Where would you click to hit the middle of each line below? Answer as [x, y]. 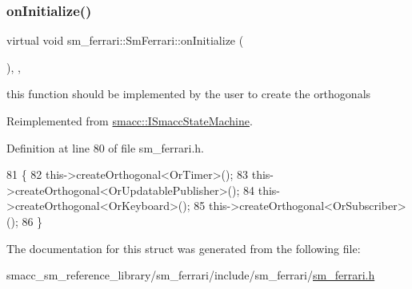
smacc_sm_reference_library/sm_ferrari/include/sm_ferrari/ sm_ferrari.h [191, 275]
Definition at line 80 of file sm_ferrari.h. [105, 147]
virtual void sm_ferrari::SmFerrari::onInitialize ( [125, 40]
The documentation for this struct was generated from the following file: [184, 248]
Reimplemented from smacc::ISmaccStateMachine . [130, 121]
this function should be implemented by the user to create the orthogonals [189, 94]
